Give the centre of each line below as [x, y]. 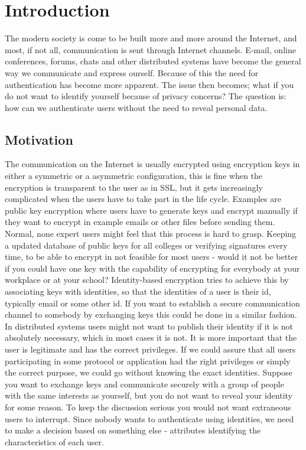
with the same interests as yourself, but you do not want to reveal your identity [149, 395]
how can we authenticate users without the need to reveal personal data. [136, 107]
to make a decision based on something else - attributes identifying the [133, 430]
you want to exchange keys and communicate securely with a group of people [144, 384]
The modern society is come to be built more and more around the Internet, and [151, 38]
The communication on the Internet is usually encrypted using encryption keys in [152, 164]
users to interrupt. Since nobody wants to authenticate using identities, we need [149, 418]
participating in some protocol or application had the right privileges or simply [148, 361]
